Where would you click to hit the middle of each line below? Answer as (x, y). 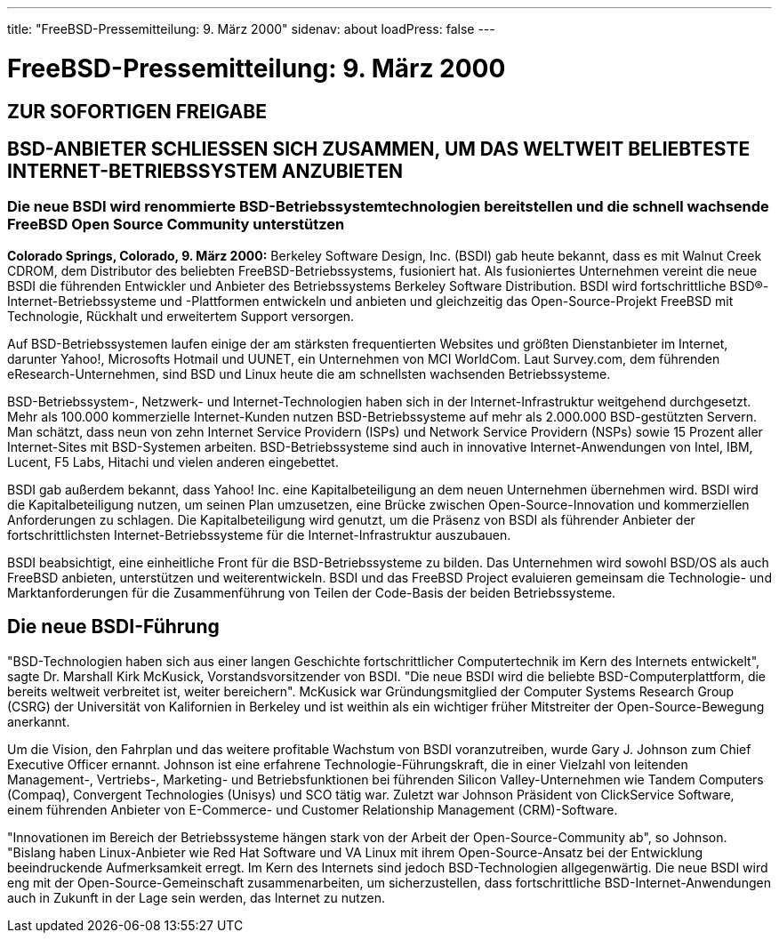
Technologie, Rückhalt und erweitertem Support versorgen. (181, 316)
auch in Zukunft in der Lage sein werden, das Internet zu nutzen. (196, 897)
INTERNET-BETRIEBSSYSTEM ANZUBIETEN (205, 171)
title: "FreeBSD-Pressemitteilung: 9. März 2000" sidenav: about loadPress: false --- (251, 29)
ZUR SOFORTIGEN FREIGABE (137, 111)
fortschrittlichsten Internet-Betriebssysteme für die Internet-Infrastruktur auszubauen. (259, 534)
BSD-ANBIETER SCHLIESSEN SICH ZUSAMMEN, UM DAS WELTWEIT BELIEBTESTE (379, 149)
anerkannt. (39, 721)
